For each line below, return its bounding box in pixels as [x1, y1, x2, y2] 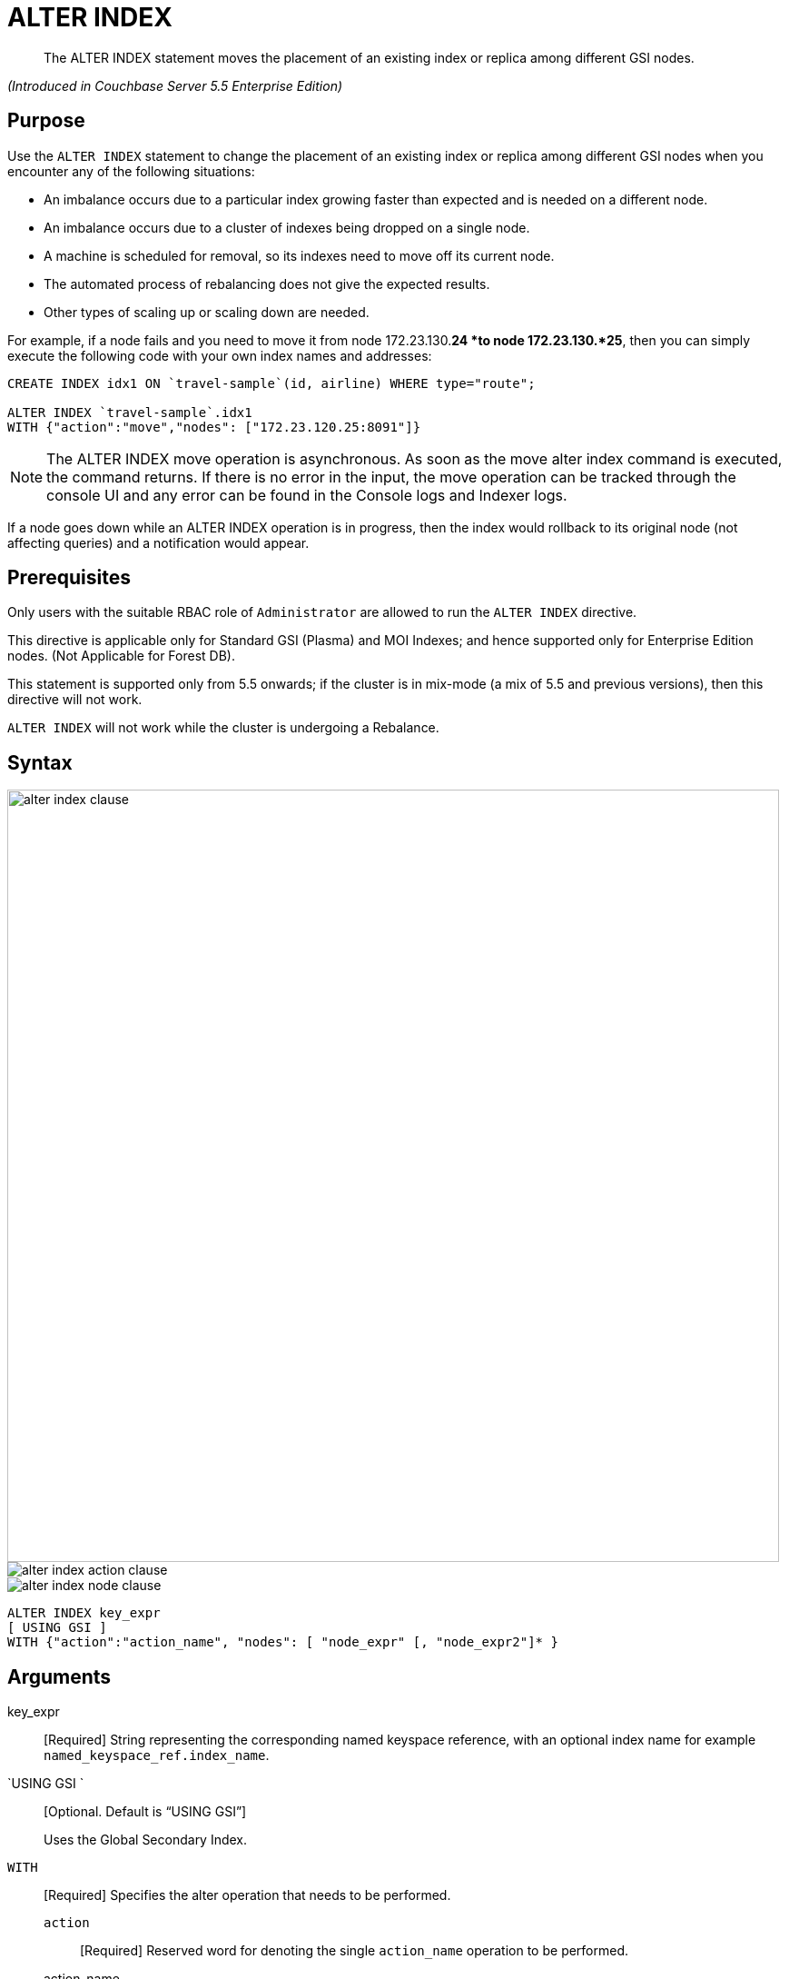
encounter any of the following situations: [7, 163, 255, 179]
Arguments [7, 1665, 112, 1688]
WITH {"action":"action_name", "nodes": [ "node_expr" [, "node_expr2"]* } [7, 1635, 558, 1650]
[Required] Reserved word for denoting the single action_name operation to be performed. [80, 1943, 629, 1959]
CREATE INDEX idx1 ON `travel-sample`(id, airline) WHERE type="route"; [7, 375, 536, 391]
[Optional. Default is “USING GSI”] [44, 1804, 247, 1820]
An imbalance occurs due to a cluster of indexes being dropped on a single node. [44, 219, 530, 235]
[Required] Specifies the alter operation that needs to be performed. [44, 1887, 451, 1904]
